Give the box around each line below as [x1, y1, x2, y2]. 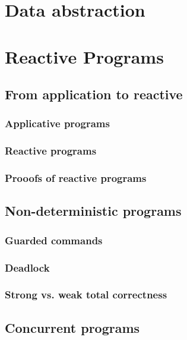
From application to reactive [5, 85, 183, 103]
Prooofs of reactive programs [5, 171, 147, 185]
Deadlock [5, 260, 50, 275]
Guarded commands [5, 232, 103, 247]
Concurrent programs [5, 318, 140, 336]
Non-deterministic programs [5, 202, 182, 220]
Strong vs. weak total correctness [5, 287, 167, 302]
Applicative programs [5, 116, 110, 131]
